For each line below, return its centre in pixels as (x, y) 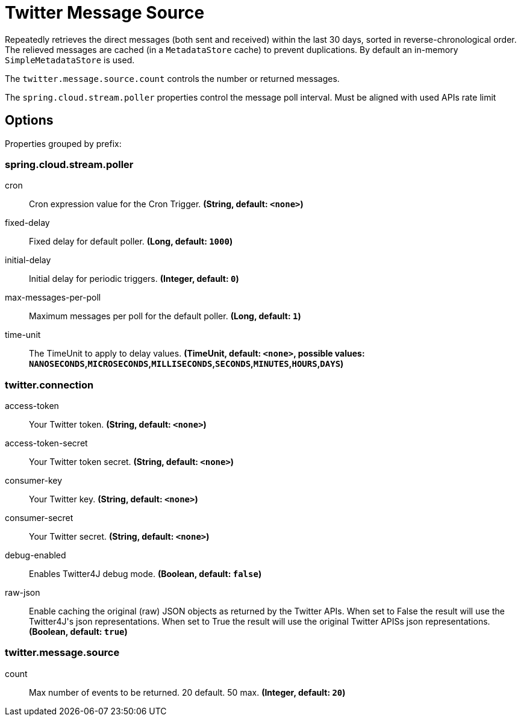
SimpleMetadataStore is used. (70, 60)
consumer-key (34, 481)
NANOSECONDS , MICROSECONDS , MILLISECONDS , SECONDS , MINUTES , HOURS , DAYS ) (186, 364)
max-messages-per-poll (53, 298)
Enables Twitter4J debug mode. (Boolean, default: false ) (145, 574)
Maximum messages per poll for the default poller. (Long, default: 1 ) (165, 316)
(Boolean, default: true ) (78, 632)
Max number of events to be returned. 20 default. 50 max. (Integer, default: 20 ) (187, 692)
